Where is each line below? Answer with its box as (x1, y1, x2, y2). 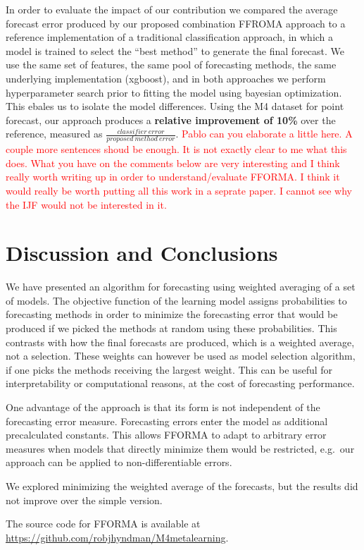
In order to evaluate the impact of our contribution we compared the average (6, 2, 338, 16)
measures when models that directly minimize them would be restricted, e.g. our (6, 441, 355, 456)
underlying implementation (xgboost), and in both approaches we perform (6, 71, 326, 85)
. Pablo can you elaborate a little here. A (175, 126, 353, 141)
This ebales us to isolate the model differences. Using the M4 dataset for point (6, 99, 344, 114)
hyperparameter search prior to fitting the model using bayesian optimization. (6, 85, 342, 99)
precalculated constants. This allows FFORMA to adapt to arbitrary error (6, 427, 327, 442)
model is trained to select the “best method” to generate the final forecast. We (6, 43, 345, 58)
